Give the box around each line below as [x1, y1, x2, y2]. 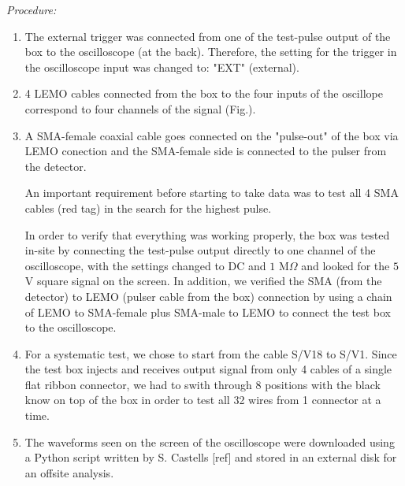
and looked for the [301, 257, 390, 273]
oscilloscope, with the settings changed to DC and [24, 257, 266, 273]
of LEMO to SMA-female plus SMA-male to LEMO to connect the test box [24, 303, 391, 320]
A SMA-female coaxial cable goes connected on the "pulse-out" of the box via [24, 127, 399, 143]
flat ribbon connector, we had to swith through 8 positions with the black [24, 376, 381, 392]
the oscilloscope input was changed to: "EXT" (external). [24, 58, 299, 75]
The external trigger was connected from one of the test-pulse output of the [24, 28, 391, 44]
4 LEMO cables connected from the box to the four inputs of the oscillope [24, 85, 383, 102]
